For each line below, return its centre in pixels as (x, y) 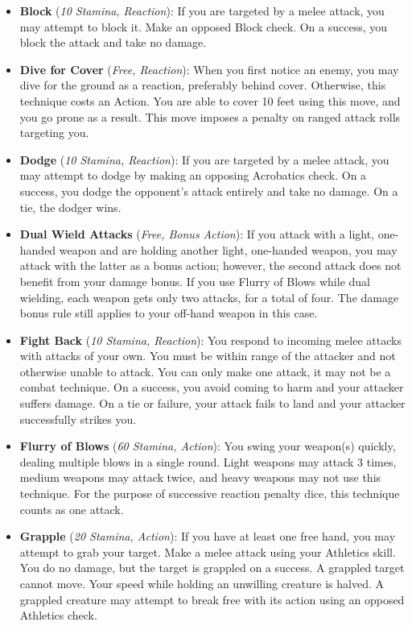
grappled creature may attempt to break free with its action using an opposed (212, 599)
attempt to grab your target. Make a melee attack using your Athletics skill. (208, 551)
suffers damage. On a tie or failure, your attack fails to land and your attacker (212, 403)
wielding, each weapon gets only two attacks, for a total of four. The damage (209, 297)
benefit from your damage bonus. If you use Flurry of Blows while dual (195, 281)
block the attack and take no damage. (113, 42)
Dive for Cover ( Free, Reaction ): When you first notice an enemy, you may (209, 69)
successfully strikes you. (78, 419)
